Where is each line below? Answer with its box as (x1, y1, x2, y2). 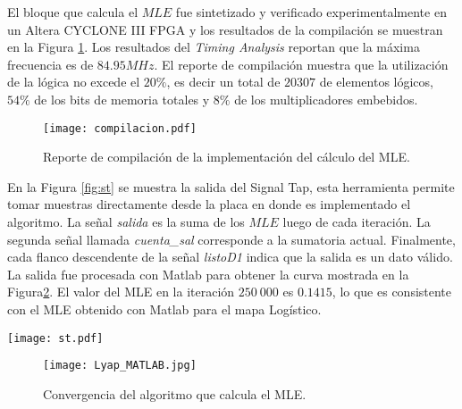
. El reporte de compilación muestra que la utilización (154, 54, 449, 73)
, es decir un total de (166, 72, 281, 91)
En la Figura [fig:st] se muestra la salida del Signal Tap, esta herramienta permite (7, 177, 455, 196)
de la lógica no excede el (7, 72, 140, 91)
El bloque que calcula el (7, 3, 139, 21)
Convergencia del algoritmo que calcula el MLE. (43, 384, 307, 403)
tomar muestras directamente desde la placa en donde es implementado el (7, 195, 411, 213)
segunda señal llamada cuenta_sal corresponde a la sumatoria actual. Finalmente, (7, 230, 456, 248)
